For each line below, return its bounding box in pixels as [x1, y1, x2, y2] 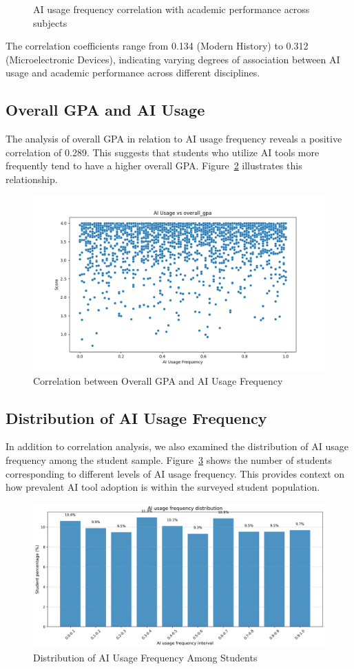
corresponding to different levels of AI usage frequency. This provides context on [6, 466, 345, 480]
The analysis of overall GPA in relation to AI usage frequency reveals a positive [6, 131, 342, 146]
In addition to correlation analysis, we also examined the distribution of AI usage [6, 439, 348, 454]
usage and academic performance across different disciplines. [6, 65, 260, 80]
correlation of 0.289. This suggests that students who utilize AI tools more [6, 145, 320, 159]
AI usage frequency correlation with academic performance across [33, 2, 310, 16]
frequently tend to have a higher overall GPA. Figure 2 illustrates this [6, 158, 302, 173]
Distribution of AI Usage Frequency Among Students [33, 650, 258, 664]
